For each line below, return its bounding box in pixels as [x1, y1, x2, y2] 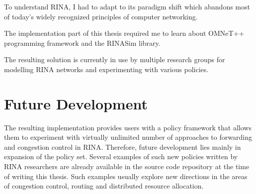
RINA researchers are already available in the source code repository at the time [4, 161, 250, 172]
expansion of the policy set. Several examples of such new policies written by [4, 151, 238, 162]
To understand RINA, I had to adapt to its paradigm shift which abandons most [4, 1, 250, 11]
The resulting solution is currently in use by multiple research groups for [4, 54, 225, 65]
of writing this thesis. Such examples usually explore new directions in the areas [4, 171, 248, 181]
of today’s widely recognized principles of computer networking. [4, 11, 198, 21]
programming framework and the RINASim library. [4, 37, 161, 48]
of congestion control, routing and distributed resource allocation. [4, 181, 204, 191]
